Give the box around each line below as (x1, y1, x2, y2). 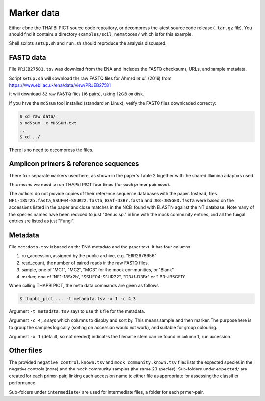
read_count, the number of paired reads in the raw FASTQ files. (21, 260, 149, 266)
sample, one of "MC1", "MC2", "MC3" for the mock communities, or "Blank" (21, 267, 174, 273)
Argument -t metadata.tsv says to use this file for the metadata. (9, 308, 145, 314)
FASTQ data (9, 53, 46, 62)
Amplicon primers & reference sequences (9, 159, 139, 168)
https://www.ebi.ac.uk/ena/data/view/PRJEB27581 (9, 82, 111, 88)
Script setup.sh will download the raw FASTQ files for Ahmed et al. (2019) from (9, 75, 172, 81)
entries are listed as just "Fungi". (9, 218, 75, 224)
